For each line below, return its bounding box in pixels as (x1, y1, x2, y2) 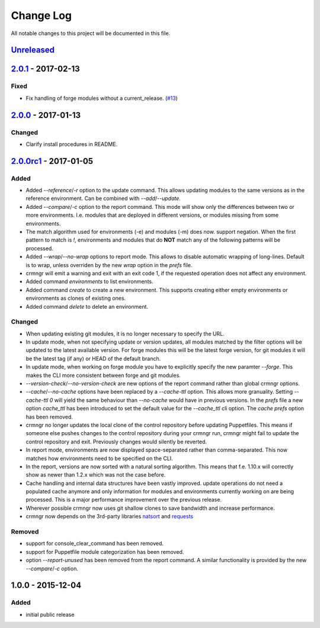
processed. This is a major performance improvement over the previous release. (25, 496, 222, 503)
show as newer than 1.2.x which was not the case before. (25, 471, 166, 478)
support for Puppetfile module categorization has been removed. (25, 548, 184, 555)
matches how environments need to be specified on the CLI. (25, 455, 173, 462)
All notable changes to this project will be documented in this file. (11, 30, 171, 37)
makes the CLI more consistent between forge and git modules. (25, 372, 181, 379)
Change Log (11, 9, 72, 22)
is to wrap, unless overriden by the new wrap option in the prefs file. (25, 261, 193, 268)
